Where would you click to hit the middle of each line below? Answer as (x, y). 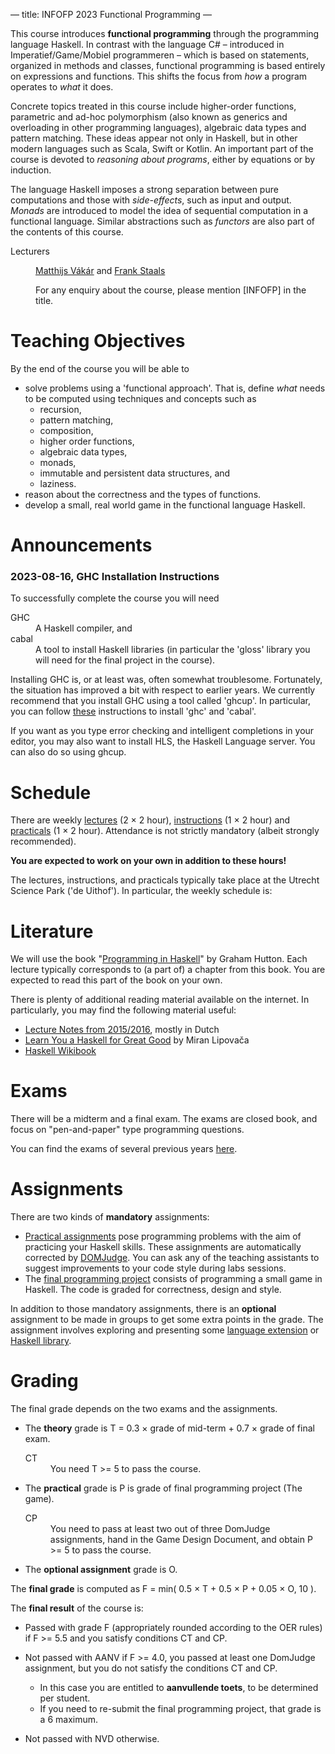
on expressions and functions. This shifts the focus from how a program (159, 76)
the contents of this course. (67, 232)
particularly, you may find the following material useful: (123, 1010)
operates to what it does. (62, 87)
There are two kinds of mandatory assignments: (110, 1217)
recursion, (60, 409)
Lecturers (30, 251)
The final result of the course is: (77, 1608)
